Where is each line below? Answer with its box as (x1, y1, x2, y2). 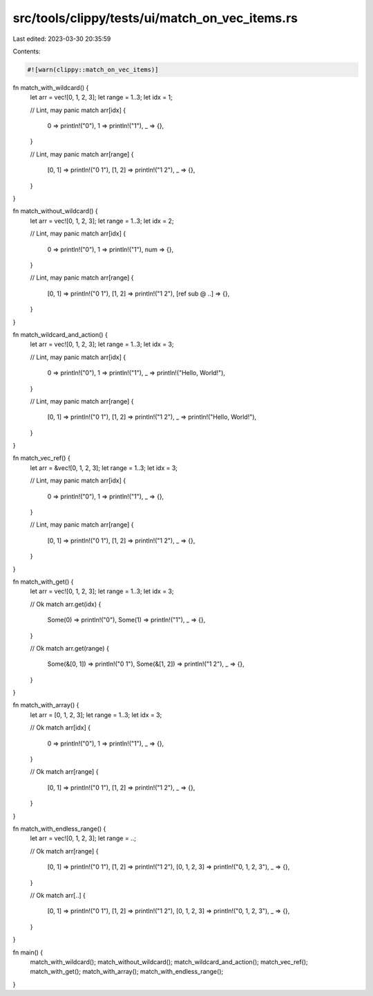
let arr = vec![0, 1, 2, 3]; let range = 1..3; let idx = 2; (30, 217, 174, 225)
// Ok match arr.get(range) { (30, 644, 110, 652)
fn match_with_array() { (12, 701, 79, 709)
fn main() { (12, 948, 44, 957)
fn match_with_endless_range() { (12, 824, 106, 833)
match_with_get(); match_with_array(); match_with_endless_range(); (30, 968, 224, 976)
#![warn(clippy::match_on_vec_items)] (27, 66, 159, 73)
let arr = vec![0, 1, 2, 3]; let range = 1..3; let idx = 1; (30, 93, 173, 102)
